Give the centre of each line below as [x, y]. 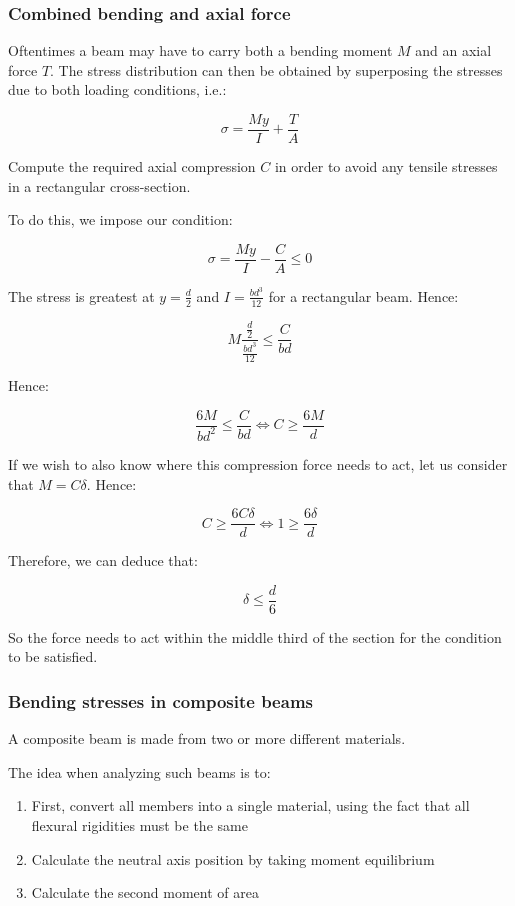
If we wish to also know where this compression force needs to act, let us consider [258, 463]
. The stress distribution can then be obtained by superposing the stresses [276, 69]
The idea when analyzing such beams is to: [139, 771]
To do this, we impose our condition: [120, 219]
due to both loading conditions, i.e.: [117, 89]
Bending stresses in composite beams [160, 700]
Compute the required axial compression [132, 166]
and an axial [453, 50]
